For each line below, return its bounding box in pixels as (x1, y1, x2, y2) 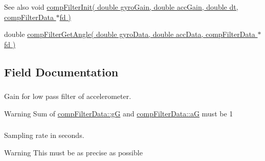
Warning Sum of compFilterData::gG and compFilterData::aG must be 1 (4, 108, 233, 118)
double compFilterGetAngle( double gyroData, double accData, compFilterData (4, 29, 255, 39)
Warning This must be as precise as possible (4, 147, 143, 157)
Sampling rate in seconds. (4, 130, 84, 140)
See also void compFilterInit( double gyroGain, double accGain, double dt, (4, 2, 238, 12)
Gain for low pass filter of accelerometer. (4, 91, 131, 102)
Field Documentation (4, 64, 119, 79)
